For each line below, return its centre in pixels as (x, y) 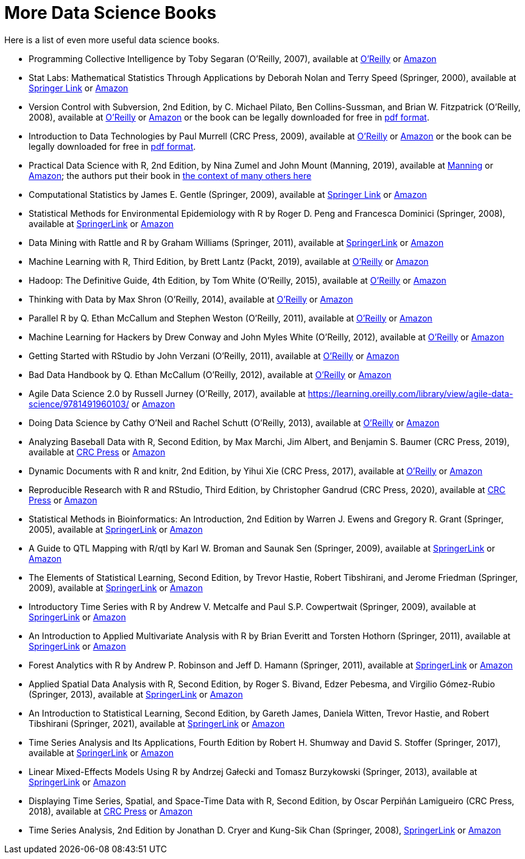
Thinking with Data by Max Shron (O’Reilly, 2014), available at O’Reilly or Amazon (191, 299)
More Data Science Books (111, 13)
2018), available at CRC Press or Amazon (111, 811)
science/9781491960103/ (79, 404)
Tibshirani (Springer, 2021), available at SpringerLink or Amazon (157, 723)
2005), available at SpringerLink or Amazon (116, 529)
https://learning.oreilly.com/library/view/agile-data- (410, 393)
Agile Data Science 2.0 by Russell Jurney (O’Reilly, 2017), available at (167, 393)
